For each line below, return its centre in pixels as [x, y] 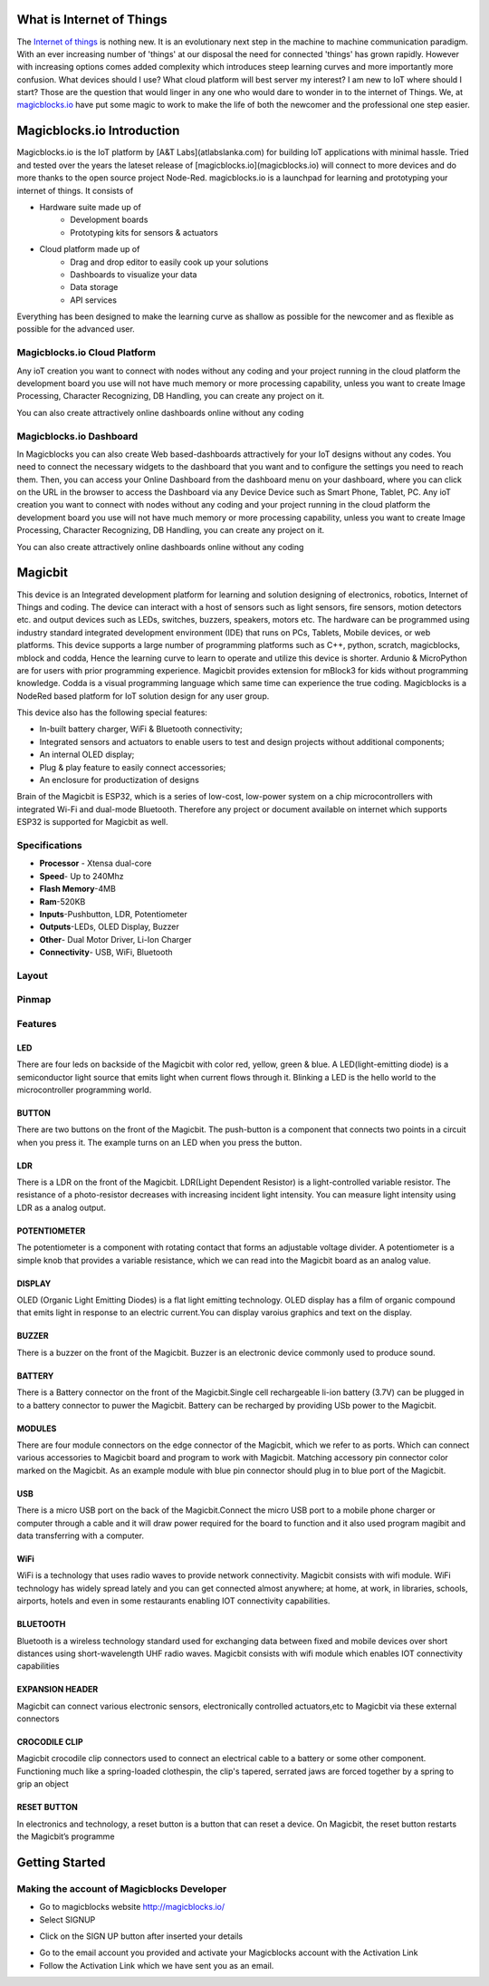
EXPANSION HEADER [58, 1690]
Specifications [49, 845]
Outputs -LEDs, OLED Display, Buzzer [110, 927]
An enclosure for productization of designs [119, 780]
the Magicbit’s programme [66, 1836]
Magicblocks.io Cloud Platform [86, 353]
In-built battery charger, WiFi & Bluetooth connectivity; [141, 729]
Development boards [109, 220]
